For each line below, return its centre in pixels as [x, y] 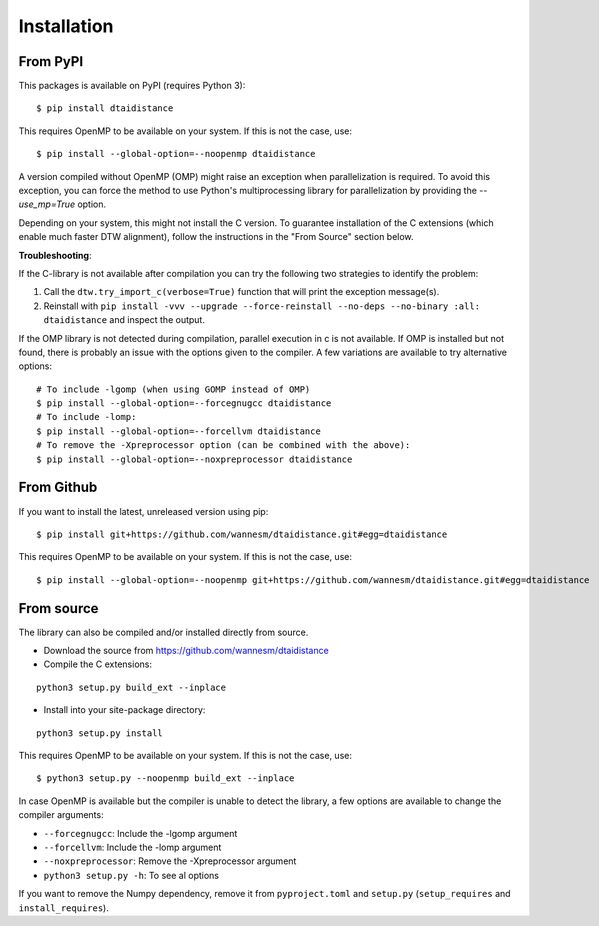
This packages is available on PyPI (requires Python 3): [132, 86]
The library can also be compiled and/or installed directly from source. [163, 632]
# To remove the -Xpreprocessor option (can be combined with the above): [223, 445]
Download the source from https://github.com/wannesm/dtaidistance [186, 651]
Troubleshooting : [55, 255]
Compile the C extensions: [97, 664]
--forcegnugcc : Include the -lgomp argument [140, 833]
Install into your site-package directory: [124, 710]
